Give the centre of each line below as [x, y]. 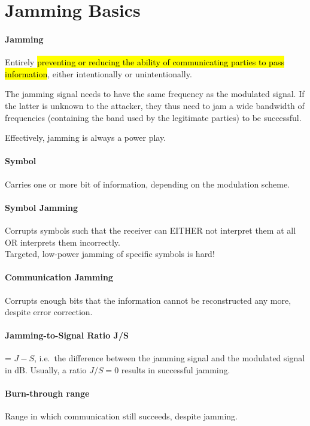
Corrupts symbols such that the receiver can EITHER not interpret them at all [151, 230]
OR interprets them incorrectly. [63, 242]
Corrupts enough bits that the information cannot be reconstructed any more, [148, 300]
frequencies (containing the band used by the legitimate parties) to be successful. [153, 117]
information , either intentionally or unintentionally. [98, 73]
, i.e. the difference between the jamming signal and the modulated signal [170, 358]
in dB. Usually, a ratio [46, 370]
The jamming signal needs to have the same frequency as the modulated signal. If [155, 94]
